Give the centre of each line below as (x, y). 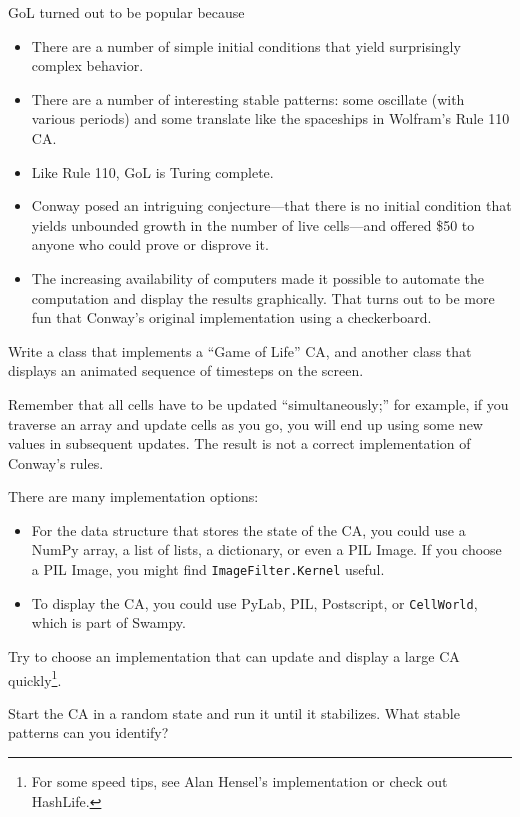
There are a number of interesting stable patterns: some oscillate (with (248, 98)
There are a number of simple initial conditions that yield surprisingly (246, 45)
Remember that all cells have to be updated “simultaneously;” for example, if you (258, 403)
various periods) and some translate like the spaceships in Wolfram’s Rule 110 (270, 118)
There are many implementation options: (133, 496)
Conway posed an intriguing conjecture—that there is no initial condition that (271, 205)
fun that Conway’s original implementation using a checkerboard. (231, 317)
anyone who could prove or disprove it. (150, 244)
